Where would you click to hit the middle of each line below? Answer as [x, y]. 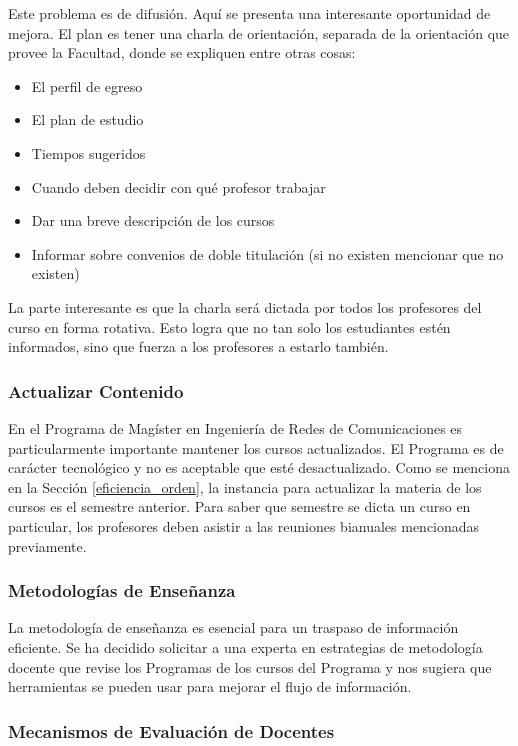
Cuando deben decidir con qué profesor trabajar [178, 186]
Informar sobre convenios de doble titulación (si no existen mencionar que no [267, 253]
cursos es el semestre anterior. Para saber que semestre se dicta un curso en [239, 506]
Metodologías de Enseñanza [122, 590]
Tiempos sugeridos [88, 152]
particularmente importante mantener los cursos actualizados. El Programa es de [256, 447]
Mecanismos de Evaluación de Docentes [171, 730]
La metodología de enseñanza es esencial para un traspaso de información [233, 627]
